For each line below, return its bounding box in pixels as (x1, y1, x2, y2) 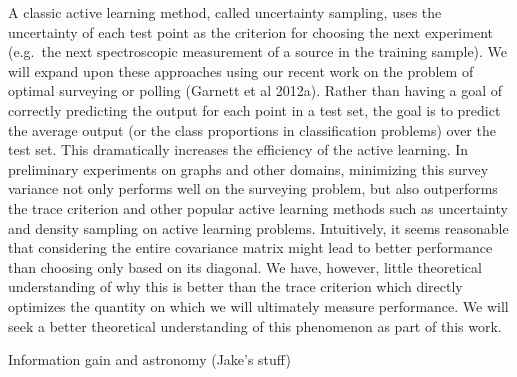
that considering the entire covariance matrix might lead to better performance (8, 237, 493, 258)
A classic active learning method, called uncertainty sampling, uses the (8, 2, 442, 22)
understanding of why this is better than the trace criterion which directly (8, 276, 463, 297)
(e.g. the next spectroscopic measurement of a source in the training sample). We (8, 41, 508, 62)
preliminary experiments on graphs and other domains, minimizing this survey (8, 158, 489, 179)
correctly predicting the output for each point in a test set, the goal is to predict (8, 99, 501, 120)
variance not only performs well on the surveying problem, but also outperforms (8, 178, 498, 199)
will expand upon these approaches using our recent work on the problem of (8, 60, 474, 81)
